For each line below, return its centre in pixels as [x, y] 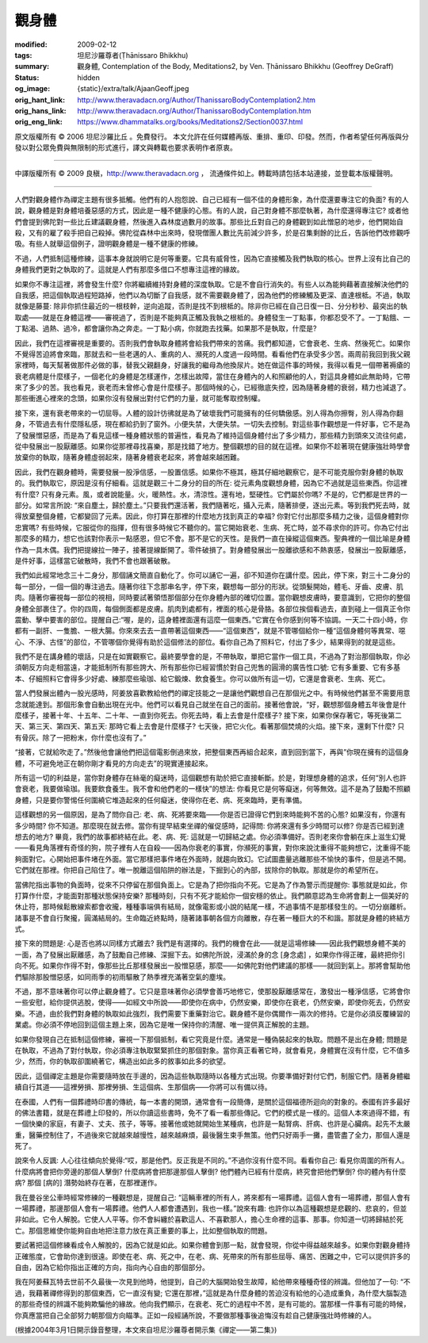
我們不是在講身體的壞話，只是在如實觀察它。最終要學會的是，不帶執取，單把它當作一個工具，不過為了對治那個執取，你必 [212, 656]
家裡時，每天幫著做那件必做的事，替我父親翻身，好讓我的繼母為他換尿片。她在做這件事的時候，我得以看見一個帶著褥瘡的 [212, 365]
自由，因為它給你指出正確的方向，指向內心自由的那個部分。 [112, 1267]
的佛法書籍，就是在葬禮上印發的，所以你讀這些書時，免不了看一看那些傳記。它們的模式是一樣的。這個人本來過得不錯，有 [212, 1112]
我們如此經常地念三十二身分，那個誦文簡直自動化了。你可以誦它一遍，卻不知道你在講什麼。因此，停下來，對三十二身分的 [212, 576]
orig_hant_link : [40, 100]
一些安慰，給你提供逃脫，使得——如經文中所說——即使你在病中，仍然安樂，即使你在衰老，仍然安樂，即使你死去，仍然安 [212, 1002]
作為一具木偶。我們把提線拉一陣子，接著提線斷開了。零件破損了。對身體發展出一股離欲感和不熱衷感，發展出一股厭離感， [212, 549]
